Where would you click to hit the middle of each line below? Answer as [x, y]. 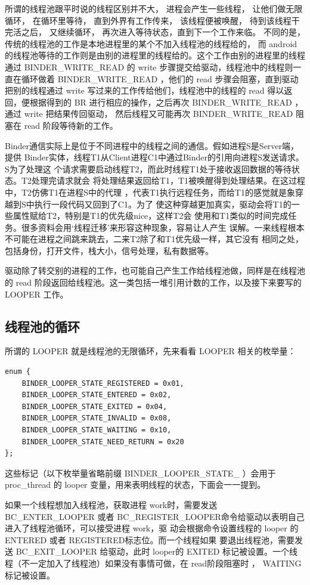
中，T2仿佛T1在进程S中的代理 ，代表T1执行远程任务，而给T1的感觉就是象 [150, 192]
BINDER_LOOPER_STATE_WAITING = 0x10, [97, 430]
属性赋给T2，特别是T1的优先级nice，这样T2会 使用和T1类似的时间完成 [151, 216]
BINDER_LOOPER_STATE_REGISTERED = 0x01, [103, 383]
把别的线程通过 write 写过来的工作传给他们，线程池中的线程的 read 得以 [145, 90]
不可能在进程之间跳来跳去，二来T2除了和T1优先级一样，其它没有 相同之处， [154, 239]
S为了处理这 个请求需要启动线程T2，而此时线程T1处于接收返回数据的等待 [148, 168]
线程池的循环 [42, 326]
